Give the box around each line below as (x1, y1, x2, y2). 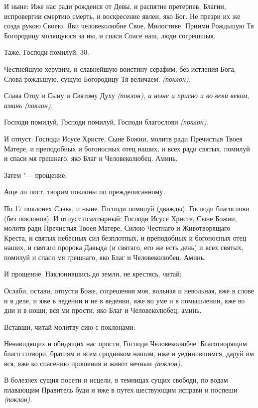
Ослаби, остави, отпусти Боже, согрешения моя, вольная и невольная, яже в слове (4, 285, 254, 296)
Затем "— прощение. (4, 169, 67, 180)
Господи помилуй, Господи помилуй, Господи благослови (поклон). (4, 117, 209, 127)
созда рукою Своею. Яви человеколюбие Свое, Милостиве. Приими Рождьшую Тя (4, 20, 254, 31)
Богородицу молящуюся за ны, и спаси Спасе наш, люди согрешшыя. (4, 30, 216, 40)
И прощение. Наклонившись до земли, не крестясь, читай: (4, 269, 182, 279)
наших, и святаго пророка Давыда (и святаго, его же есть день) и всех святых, (4, 242, 244, 253)
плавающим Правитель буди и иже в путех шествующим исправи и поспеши (4, 384, 238, 395)
